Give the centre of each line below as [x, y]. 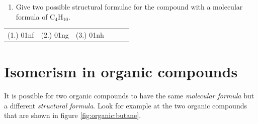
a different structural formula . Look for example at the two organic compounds [125, 105]
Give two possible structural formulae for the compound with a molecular [129, 7]
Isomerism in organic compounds [121, 72]
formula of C [35, 16]
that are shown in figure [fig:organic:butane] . [73, 115]
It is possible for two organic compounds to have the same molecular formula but [129, 96]
